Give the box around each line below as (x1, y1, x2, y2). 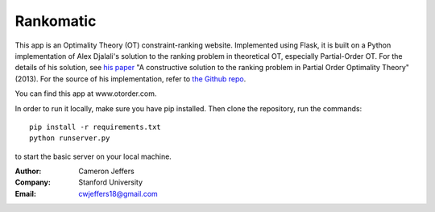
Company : (14, 177, 52, 187)
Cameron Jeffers (78, 166, 135, 177)
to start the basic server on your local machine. (14, 152, 172, 161)
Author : (14, 166, 42, 177)
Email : (14, 189, 36, 198)
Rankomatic (14, 12, 97, 30)
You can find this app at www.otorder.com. (14, 89, 157, 98)
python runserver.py (29, 134, 110, 143)
